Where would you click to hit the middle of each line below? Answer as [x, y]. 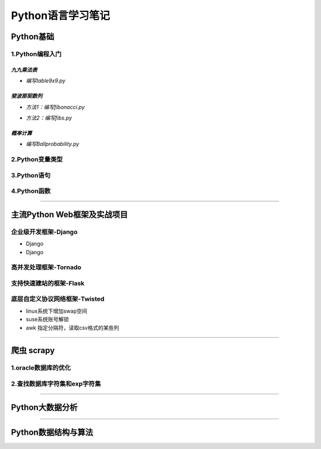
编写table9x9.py [45, 81]
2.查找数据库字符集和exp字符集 [56, 383]
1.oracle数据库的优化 [41, 368]
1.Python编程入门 [36, 54]
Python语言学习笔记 [60, 15]
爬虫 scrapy [33, 350]
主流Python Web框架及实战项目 [69, 214]
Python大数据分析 [44, 407]
